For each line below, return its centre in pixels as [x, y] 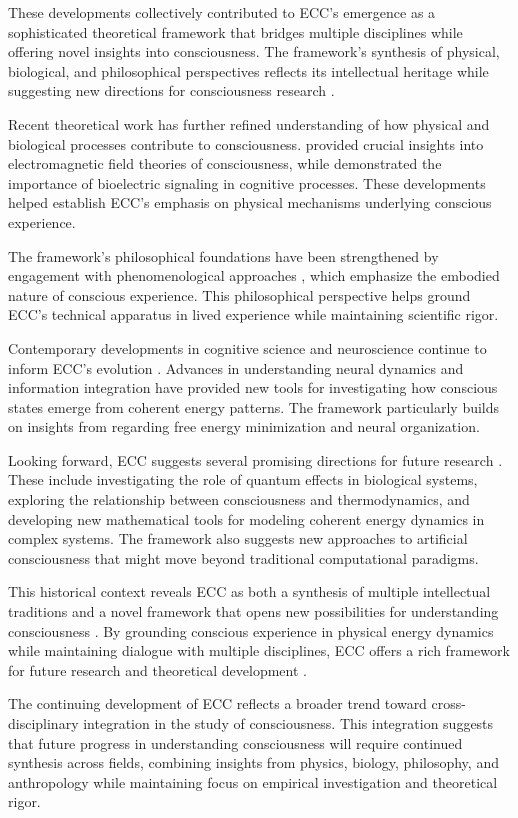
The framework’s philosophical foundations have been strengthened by [223, 255]
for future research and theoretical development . [157, 669]
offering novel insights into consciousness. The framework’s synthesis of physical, [254, 51]
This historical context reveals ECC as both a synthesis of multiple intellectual [249, 591]
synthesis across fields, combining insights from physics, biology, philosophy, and [253, 762]
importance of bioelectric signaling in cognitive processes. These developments [247, 182]
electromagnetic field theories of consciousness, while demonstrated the [225, 163]
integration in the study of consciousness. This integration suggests [288, 723]
